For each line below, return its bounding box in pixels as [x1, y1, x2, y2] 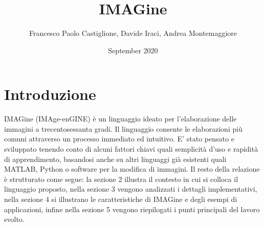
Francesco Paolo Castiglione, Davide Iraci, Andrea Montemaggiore [29, 28, 237, 38]
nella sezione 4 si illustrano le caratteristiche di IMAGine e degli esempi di [4, 194, 237, 204]
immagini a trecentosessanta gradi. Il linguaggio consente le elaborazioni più [4, 123, 243, 134]
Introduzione [4, 84, 96, 105]
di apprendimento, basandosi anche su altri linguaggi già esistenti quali [4, 153, 227, 164]
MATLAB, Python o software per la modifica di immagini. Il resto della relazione [4, 163, 260, 174]
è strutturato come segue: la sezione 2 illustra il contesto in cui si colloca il [4, 173, 238, 184]
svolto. [4, 214, 25, 224]
